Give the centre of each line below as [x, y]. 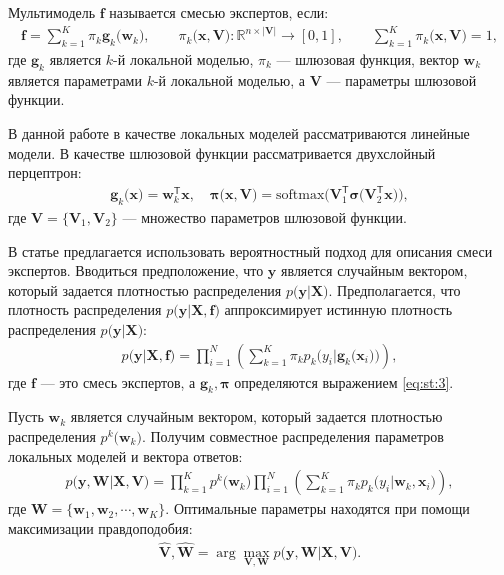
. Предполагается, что [394, 289]
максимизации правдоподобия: [100, 527]
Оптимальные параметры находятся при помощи [321, 508]
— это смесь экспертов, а [118, 381]
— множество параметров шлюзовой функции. [264, 217]
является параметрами [75, 79]
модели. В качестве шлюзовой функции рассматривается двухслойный [222, 152]
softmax [300, 195]
